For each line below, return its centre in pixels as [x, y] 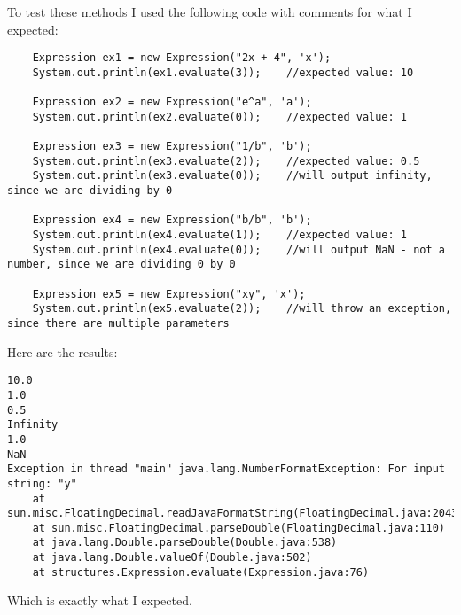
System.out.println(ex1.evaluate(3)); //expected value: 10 [223, 72]
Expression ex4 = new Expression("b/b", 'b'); [172, 220]
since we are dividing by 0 [90, 191]
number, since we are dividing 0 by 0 [121, 265]
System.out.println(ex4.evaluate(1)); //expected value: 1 [220, 235]
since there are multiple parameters [118, 323]
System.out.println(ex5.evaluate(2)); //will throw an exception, [242, 309]
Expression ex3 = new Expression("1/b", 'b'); [172, 147]
